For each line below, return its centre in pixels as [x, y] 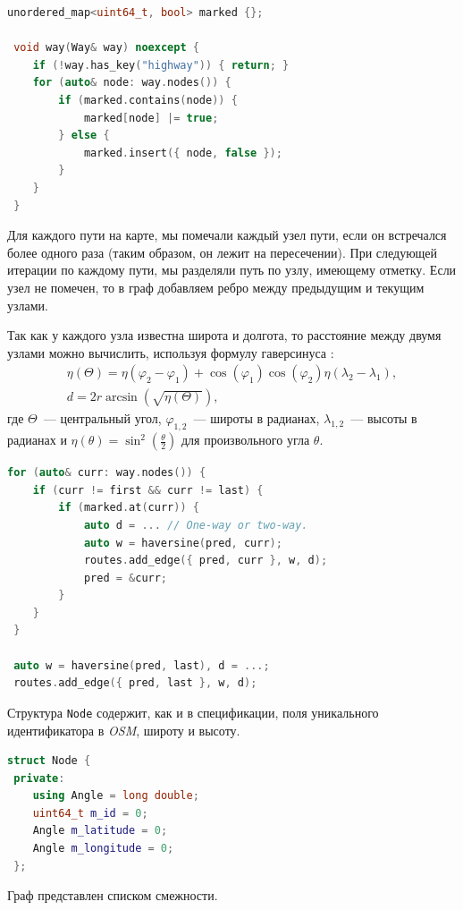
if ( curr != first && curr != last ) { [148, 490]
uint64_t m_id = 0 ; [90, 813]
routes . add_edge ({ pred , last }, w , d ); [135, 683]
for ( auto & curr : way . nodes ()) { [107, 473]
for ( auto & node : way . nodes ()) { [132, 83]
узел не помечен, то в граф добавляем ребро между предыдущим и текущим [216, 287]
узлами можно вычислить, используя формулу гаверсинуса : [171, 352]
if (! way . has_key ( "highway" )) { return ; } [161, 65]
